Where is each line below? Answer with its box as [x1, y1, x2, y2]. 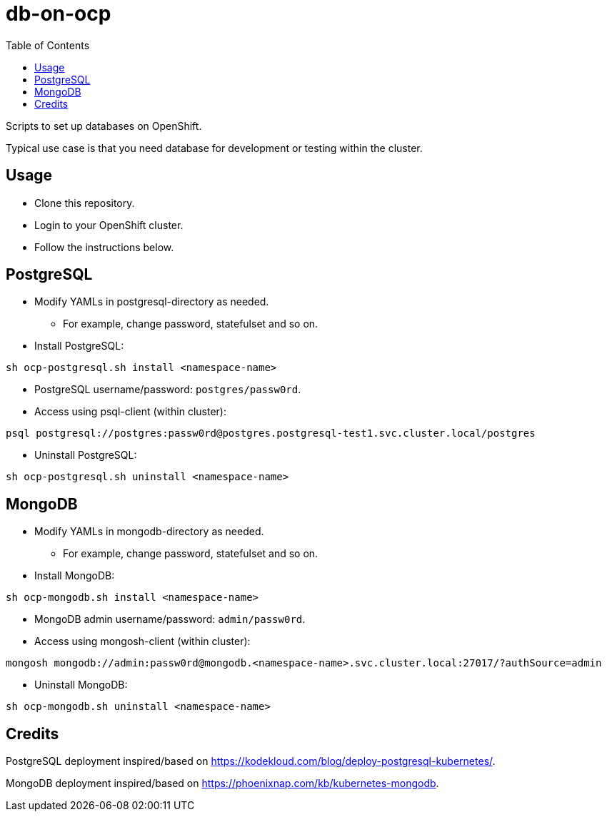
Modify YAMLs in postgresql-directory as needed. [34, 295, 269, 308]
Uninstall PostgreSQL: [34, 449, 137, 462]
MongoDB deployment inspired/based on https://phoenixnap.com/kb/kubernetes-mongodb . [6, 777, 439, 790]
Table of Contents [6, 39, 90, 51]
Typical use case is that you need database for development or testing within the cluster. [6, 141, 423, 154]
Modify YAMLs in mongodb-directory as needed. [34, 525, 264, 538]
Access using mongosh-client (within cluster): [34, 635, 251, 648]
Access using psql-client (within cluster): [34, 405, 226, 418]
